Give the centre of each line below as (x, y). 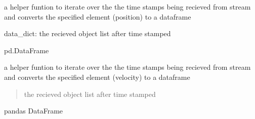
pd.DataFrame (27, 50)
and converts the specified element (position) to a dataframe (98, 16)
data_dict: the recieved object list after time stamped (88, 33)
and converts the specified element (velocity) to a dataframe (97, 77)
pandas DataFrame (34, 111)
